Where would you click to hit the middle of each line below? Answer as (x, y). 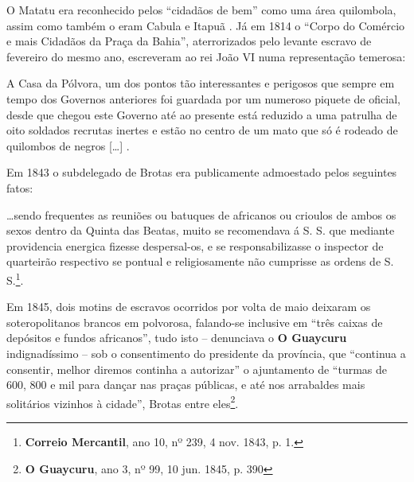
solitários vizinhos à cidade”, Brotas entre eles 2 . (123, 402)
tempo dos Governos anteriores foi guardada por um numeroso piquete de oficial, (203, 98)
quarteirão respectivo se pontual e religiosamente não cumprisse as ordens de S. (200, 261)
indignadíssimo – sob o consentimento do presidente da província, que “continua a (206, 353)
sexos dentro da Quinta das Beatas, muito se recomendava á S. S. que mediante (201, 230)
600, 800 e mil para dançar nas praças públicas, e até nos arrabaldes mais (186, 385)
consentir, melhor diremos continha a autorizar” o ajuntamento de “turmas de (197, 369)
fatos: (20, 187)
